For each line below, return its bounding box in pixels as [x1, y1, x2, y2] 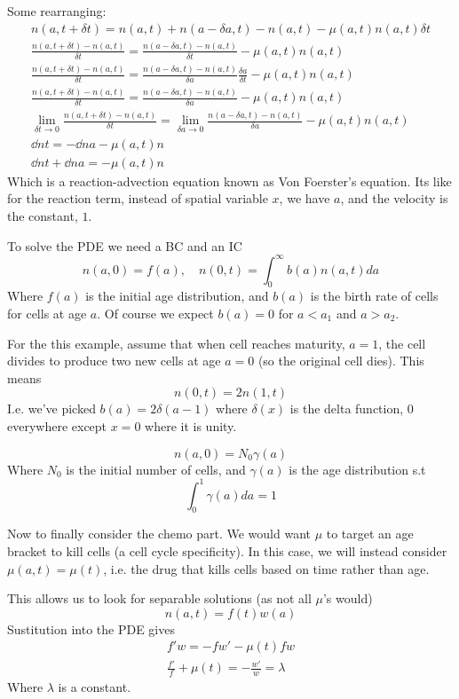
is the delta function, [289, 399, 404, 418]
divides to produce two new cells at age [7, 351, 221, 370]
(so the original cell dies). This [257, 351, 424, 370]
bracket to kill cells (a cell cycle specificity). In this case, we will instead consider [7, 542, 447, 561]
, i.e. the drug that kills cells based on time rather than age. [103, 559, 430, 577]
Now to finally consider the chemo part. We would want [7, 524, 311, 543]
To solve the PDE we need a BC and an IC [7, 236, 242, 255]
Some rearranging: [7, 2, 107, 20]
